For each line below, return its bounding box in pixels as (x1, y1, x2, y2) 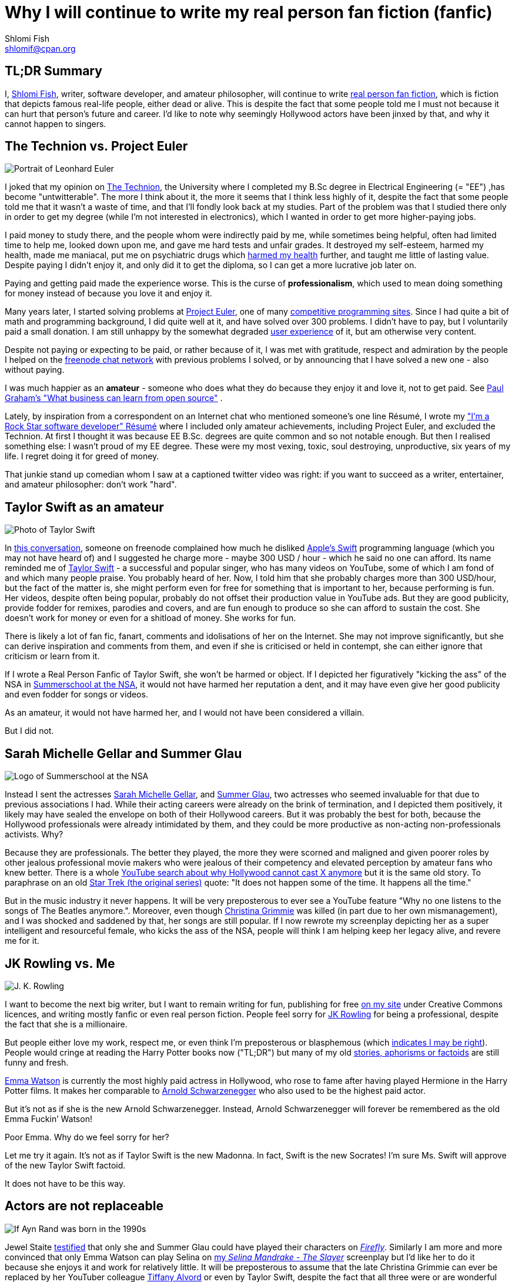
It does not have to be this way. (5, 1178, 126, 1188)
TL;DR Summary (5, 64, 102, 79)
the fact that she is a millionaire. (5, 1019, 128, 1029)
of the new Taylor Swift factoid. (5, 1160, 126, 1170)
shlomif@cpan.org (5, 43, 76, 54)
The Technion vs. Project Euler (5, 139, 188, 154)
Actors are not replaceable (5, 1198, 163, 1214)
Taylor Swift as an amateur (5, 499, 164, 515)
